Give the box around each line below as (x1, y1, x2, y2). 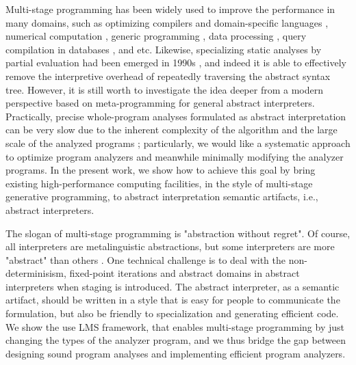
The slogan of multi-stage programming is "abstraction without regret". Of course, (5, 226, 351, 240)
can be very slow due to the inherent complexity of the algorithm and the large (5, 122, 338, 137)
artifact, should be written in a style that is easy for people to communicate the (5, 293, 340, 307)
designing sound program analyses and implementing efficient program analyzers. (5, 346, 346, 360)
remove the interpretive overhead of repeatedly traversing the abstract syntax (5, 68, 331, 83)
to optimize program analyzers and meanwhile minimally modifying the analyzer (5, 149, 344, 163)
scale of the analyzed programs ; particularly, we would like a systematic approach (5, 135, 351, 150)
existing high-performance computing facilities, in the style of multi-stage (5, 176, 313, 190)
